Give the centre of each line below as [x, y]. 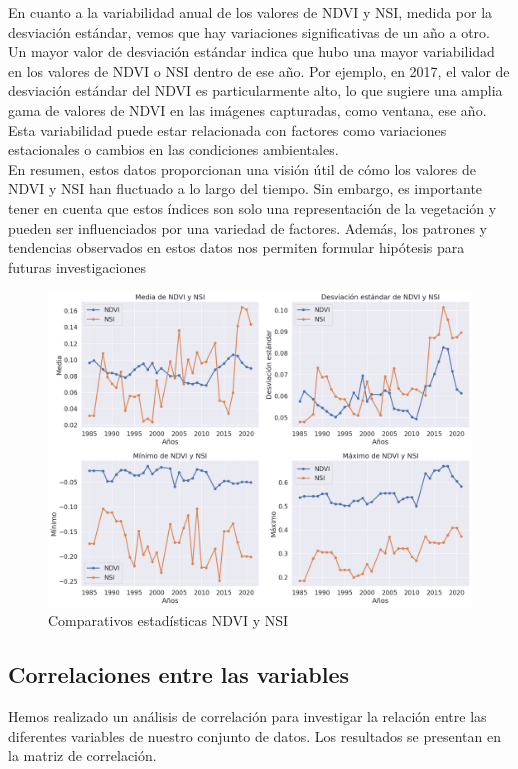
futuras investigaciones [77, 266]
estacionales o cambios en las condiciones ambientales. [173, 149]
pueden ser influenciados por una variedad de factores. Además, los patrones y [247, 227]
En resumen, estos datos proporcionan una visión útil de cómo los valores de [242, 168]
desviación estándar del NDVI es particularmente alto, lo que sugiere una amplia [255, 90]
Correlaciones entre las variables [179, 674]
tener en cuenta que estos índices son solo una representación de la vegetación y [252, 207]
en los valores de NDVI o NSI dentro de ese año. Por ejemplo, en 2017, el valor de [259, 70]
